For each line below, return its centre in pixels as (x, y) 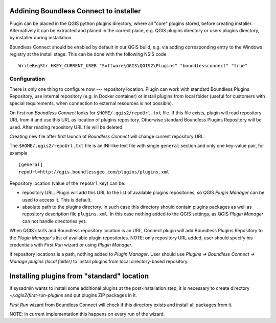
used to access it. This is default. (57, 200)
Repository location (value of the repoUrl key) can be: (67, 183)
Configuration (27, 79)
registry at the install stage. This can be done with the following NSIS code (88, 54)
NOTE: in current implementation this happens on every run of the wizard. (87, 314)
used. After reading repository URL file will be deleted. (66, 127)
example (18, 153)
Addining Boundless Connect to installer (75, 11)
